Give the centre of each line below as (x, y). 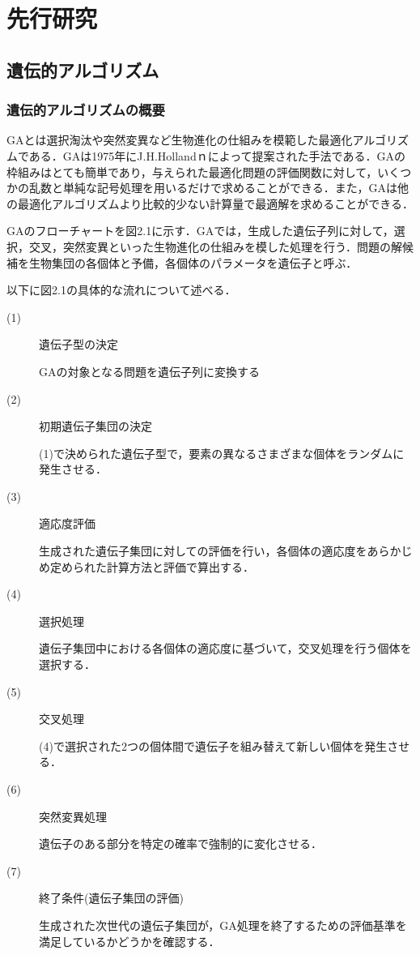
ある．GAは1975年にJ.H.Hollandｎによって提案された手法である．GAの (217, 155)
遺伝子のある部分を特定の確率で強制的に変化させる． (180, 844)
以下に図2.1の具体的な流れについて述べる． (121, 290)
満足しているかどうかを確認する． (129, 941)
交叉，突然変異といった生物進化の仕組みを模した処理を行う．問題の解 (215, 246)
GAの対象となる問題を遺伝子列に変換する (150, 371)
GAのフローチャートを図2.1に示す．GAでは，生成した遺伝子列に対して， (200, 231)
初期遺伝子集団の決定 (95, 426)
